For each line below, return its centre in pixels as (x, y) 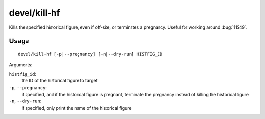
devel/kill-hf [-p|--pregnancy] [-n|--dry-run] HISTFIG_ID (90, 54)
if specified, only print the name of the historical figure (76, 108)
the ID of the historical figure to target (59, 81)
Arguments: (21, 65)
